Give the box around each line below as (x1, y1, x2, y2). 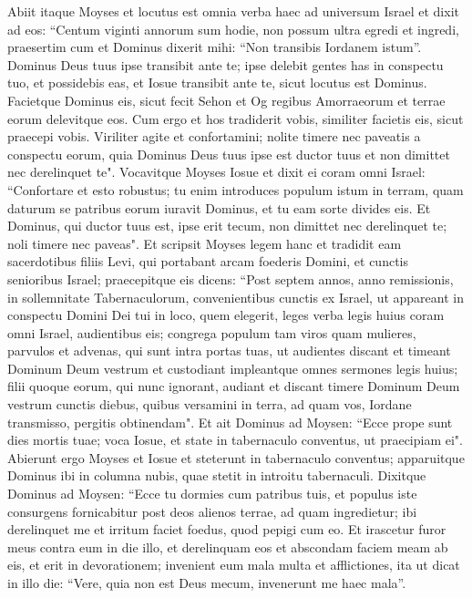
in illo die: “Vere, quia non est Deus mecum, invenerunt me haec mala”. (7, 573, 406, 592)
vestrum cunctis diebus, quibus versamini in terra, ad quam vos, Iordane (7, 395, 412, 414)
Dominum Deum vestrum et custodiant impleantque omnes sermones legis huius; (7, 358, 458, 377)
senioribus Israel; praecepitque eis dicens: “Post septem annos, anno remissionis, (7, 269, 454, 288)
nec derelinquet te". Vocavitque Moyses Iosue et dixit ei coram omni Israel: (7, 162, 426, 181)
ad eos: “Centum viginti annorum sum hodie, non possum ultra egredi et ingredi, (7, 19, 459, 38)
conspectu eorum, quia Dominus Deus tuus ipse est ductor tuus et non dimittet (7, 144, 450, 163)
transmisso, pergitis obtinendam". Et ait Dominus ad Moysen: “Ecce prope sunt (7, 412, 453, 431)
